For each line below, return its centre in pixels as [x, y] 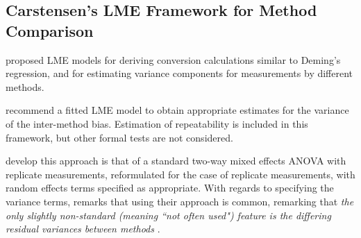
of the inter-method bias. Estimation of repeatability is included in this [157, 123]
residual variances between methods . [83, 229]
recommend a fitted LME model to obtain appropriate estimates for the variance [177, 110]
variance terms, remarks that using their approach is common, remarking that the [180, 201]
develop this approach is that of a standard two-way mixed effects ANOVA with [176, 161]
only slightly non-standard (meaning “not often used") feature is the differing [168, 215]
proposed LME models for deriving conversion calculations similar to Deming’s [173, 59]
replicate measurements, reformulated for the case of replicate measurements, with [180, 174]
